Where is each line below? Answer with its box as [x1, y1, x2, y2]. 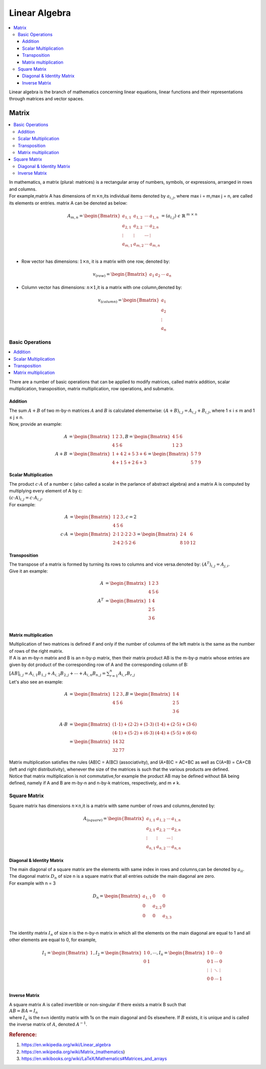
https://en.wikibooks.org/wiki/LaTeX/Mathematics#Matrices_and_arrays [21, 1055, 167, 1062]
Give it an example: [9, 568, 48, 574]
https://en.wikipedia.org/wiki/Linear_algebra [21, 1042, 111, 1048]
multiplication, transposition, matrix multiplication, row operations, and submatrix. [9, 386, 174, 392]
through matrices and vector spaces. [9, 96, 84, 102]
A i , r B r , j [118, 670, 135, 677]
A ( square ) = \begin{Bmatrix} [83, 816, 145, 822]
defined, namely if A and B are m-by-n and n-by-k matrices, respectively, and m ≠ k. [9, 780, 181, 786]
